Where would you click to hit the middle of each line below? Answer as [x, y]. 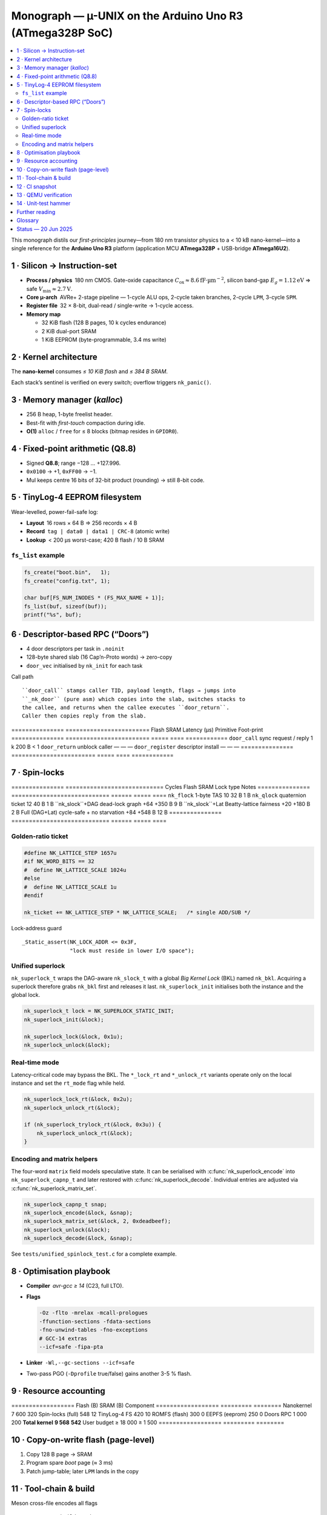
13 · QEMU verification [45, 195]
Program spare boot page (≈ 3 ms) [70, 1463]
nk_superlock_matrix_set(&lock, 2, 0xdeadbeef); [97, 1221]
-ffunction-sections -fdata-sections [95, 1321]
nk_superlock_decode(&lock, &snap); [78, 1238]
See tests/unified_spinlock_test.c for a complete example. [94, 1254]
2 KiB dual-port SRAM [69, 331]
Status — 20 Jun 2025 [45, 229]
